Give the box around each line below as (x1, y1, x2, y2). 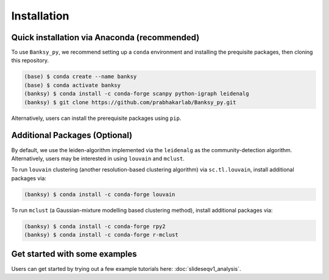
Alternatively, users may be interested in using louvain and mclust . (11, 155, 185, 162)
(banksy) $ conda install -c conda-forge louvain (24, 191, 175, 198)
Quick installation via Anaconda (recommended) (11, 32, 200, 43)
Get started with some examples (11, 249, 137, 259)
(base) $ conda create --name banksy (24, 73, 137, 80)
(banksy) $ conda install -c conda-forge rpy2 (24, 223, 166, 229)
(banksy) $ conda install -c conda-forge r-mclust (24, 231, 179, 239)
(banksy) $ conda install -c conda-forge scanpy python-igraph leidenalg (24, 90, 249, 97)
